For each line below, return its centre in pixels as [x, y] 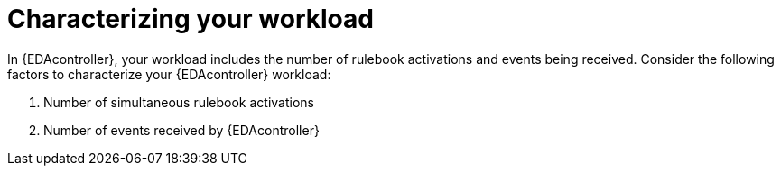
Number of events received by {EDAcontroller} [181, 130]
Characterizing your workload [191, 19]
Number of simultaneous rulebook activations [179, 102]
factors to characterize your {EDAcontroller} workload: [169, 74]
